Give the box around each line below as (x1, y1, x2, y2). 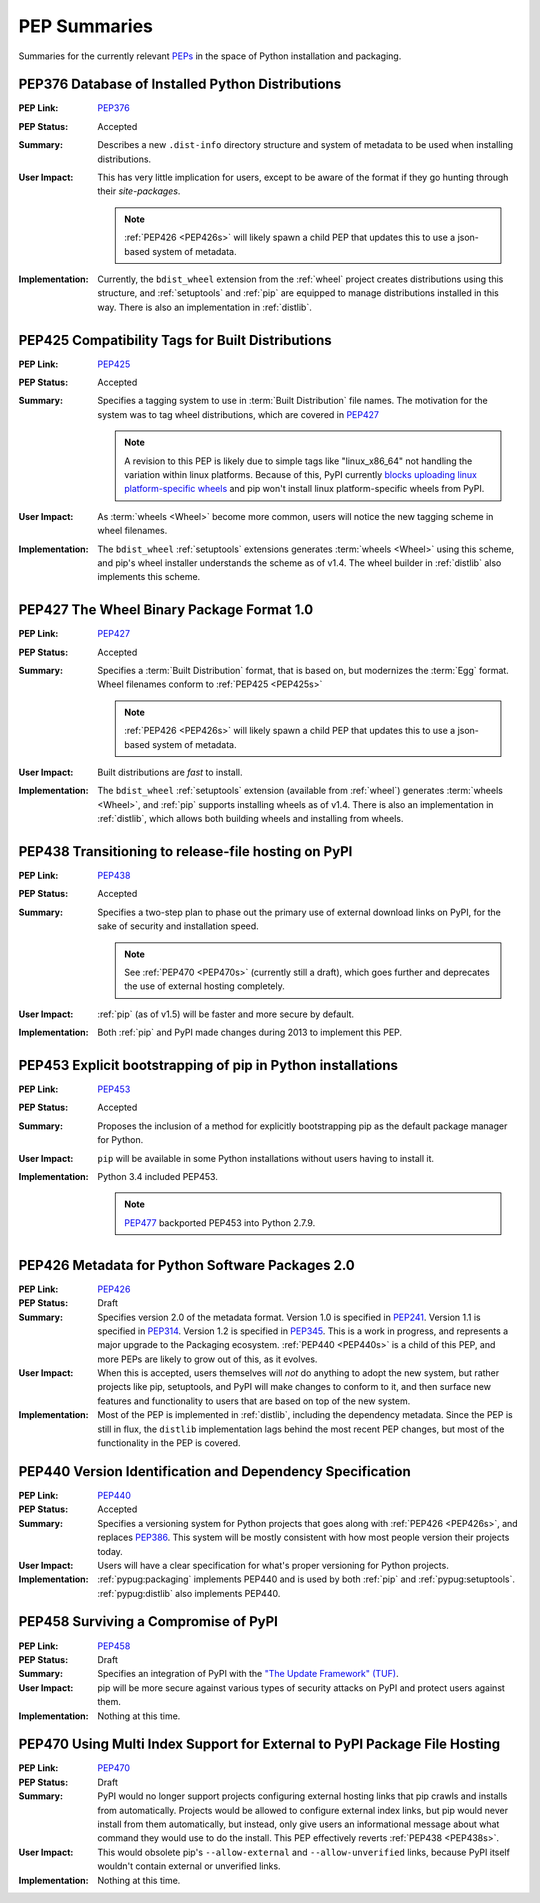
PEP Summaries (18, 15, 154, 37)
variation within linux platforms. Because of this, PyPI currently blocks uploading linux (124, 469, 477, 480)
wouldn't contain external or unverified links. (97, 1860, 281, 1872)
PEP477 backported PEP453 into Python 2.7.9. (124, 1216, 316, 1229)
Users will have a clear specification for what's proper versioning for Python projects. (97, 1559, 449, 1571)
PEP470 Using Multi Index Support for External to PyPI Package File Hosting (18, 1736, 501, 1753)
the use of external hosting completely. (124, 980, 285, 992)
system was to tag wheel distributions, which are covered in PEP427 (97, 408, 380, 420)
